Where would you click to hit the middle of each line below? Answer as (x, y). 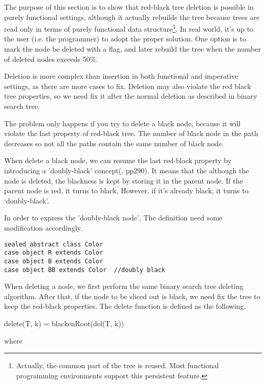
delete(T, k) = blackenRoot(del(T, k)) (64, 323)
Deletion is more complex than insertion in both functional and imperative (121, 76)
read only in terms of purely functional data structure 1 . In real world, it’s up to (129, 28)
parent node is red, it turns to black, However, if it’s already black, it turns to (126, 190)
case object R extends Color (54, 253)
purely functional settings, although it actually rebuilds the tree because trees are (132, 17)
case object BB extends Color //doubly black (85, 270)
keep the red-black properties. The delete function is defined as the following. (125, 306)
